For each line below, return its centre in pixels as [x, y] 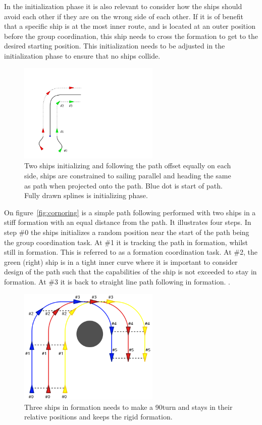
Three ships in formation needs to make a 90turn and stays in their [128, 407]
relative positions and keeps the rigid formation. [98, 417]
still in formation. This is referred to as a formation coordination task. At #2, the [131, 252]
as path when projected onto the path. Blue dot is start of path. [123, 185]
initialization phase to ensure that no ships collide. [82, 55]
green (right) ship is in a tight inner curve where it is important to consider [121, 262]
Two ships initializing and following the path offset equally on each [128, 166]
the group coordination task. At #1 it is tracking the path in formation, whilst [126, 242]
